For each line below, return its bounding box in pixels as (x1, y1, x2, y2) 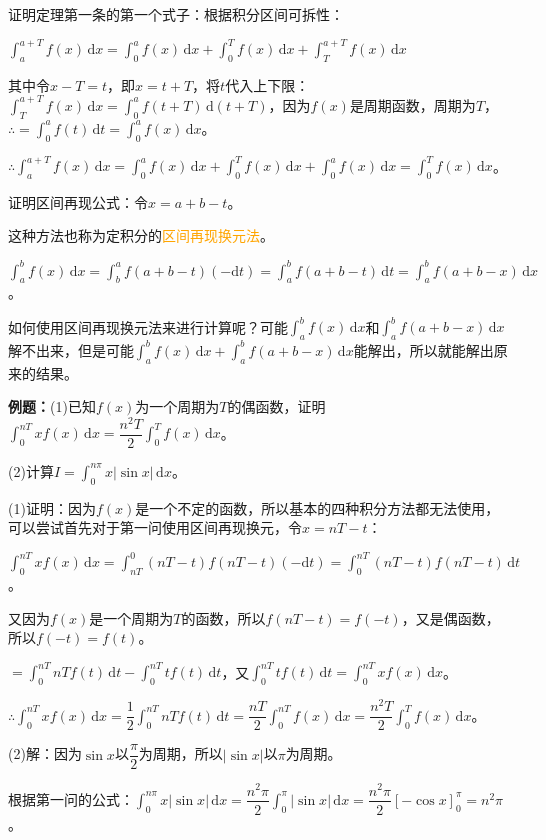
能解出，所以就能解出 (353, 339, 494, 360)
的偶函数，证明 (227, 396, 326, 417)
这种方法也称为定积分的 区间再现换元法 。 (8, 225, 274, 246)
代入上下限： (225, 74, 310, 95)
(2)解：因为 (8, 743, 82, 764)
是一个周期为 (89, 607, 174, 628)
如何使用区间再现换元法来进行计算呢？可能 (8, 316, 288, 337)
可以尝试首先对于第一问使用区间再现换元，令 (8, 517, 302, 538)
